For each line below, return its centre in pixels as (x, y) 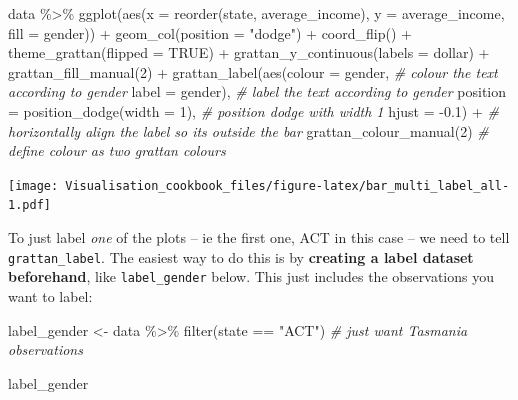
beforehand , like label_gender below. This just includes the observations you (251, 276)
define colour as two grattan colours (117, 150)
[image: (33, 185)
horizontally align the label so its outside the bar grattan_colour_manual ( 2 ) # (248, 130)
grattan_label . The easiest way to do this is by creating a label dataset (241, 256)
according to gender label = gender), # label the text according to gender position (257, 91)
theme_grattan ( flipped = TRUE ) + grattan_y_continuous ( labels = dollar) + (249, 52)
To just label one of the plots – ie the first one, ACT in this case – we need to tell (259, 237)
